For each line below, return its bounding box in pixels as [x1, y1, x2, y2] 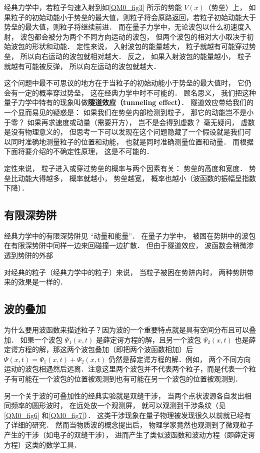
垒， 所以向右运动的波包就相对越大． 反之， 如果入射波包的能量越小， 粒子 [4, 50, 251, 61]
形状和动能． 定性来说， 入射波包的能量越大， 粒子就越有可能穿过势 [31, 41, 256, 51]
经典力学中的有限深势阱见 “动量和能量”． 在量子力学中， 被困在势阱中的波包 [4, 230, 256, 240]
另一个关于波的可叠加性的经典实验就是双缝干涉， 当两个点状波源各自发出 [4, 390, 244, 400]
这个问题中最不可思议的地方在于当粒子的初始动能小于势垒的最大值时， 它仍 [4, 77, 251, 88]
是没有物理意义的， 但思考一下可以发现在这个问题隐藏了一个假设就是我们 [4, 126, 244, 137]
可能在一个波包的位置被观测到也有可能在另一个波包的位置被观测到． [17, 373, 242, 384]
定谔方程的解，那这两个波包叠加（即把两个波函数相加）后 [4, 344, 193, 354]
